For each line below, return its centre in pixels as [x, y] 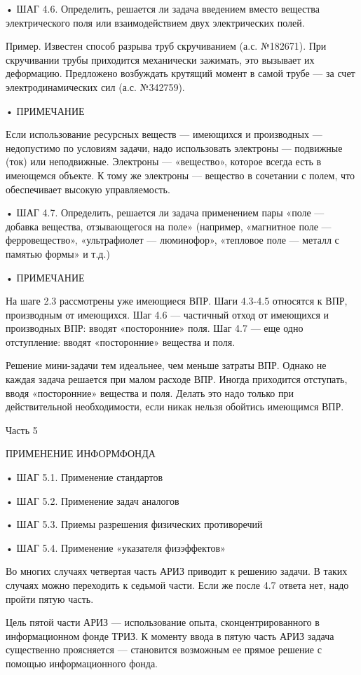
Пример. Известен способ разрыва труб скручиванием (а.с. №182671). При [166, 46]
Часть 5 [22, 430]
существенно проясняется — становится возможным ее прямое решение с [164, 649]
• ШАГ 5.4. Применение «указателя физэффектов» [116, 547]
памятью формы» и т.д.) [58, 253]
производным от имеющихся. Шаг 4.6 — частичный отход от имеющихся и [168, 314]
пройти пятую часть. [50, 598]
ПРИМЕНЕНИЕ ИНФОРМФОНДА [81, 453]
